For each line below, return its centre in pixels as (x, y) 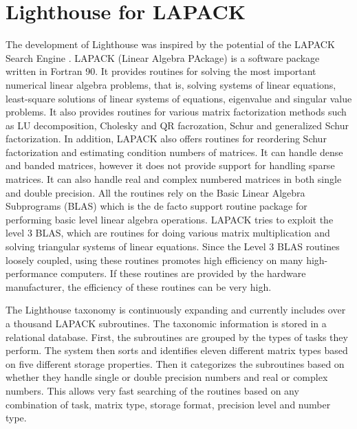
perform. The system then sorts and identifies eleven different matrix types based (177, 350)
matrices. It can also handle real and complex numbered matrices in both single (174, 179)
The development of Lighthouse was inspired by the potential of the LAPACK (170, 44)
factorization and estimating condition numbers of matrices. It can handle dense (174, 152)
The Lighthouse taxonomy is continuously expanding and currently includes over (176, 310)
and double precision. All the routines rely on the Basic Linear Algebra (155, 192)
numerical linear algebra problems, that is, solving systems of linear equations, (171, 84)
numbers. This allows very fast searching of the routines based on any (152, 390)
